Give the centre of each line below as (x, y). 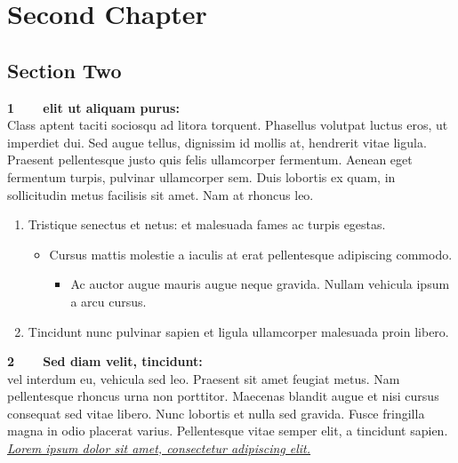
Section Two (64, 70)
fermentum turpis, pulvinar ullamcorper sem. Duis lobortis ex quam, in (201, 176)
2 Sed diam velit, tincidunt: (105, 361)
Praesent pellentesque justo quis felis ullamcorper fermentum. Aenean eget (210, 160)
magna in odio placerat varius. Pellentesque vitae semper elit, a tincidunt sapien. (228, 431)
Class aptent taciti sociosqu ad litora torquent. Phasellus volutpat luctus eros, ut (228, 125)
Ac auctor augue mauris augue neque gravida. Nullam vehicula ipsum (260, 284)
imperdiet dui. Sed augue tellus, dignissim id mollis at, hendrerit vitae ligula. (217, 142)
